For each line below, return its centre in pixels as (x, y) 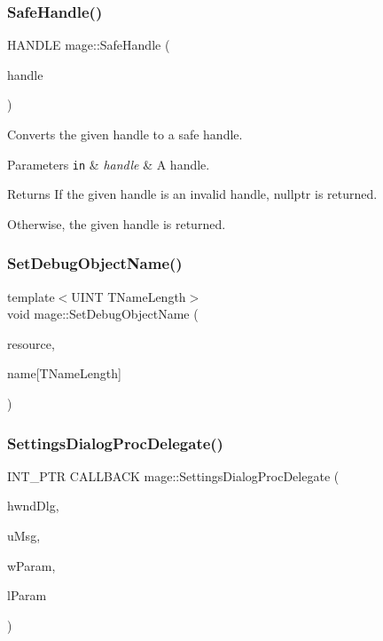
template (31, 296)
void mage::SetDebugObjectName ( (103, 314)
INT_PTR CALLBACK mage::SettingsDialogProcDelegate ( (173, 475)
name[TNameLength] (64, 373)
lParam (27, 595)
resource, (31, 343)
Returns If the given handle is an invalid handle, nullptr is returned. (192, 194)
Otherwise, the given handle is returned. (117, 223)
